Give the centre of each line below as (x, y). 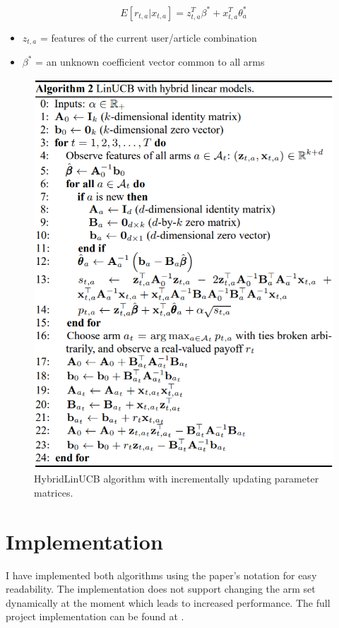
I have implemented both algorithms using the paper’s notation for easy (161, 575)
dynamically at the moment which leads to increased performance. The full (168, 602)
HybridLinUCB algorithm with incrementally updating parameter (177, 479)
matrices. (54, 492)
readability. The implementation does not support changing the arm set (161, 589)
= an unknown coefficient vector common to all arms (150, 61)
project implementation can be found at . (95, 616)
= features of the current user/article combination (148, 37)
